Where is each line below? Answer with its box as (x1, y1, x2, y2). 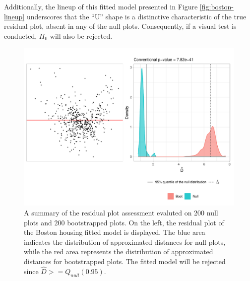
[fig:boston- (199, 1, 234, 11)
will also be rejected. (50, 30, 113, 41)
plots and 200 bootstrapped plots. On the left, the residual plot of (24, 217, 224, 227)
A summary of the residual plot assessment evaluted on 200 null (24, 207, 218, 217)
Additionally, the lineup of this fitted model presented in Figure (4, 1, 198, 11)
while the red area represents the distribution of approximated (24, 246, 213, 257)
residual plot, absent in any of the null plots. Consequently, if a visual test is (4, 21, 237, 31)
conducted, (4, 30, 37, 41)
